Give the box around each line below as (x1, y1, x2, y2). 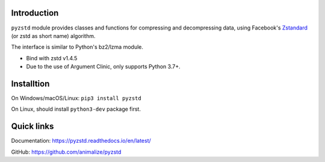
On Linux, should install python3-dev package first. (11, 105, 141, 113)
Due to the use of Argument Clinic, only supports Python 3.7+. (26, 63, 181, 70)
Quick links (11, 121, 54, 132)
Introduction (11, 8, 59, 18)
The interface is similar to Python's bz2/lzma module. (11, 43, 144, 51)
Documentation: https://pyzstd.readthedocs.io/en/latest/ (11, 137, 152, 145)
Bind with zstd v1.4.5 (26, 54, 78, 61)
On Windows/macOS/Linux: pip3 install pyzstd (11, 94, 141, 102)
